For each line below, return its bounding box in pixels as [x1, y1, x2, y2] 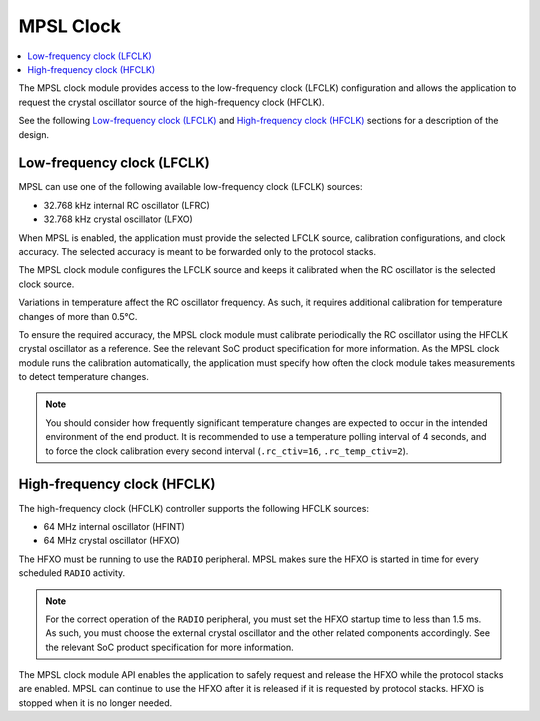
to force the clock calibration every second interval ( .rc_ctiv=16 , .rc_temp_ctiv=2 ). [45, 445, 409, 457]
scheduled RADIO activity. [18, 567, 126, 579]
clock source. [18, 278, 75, 290]
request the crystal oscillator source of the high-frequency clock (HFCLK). [18, 96, 325, 108]
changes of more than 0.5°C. [18, 310, 138, 322]
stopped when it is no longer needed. [18, 696, 173, 709]
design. [18, 128, 50, 140]
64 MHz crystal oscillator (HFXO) [43, 535, 180, 547]
